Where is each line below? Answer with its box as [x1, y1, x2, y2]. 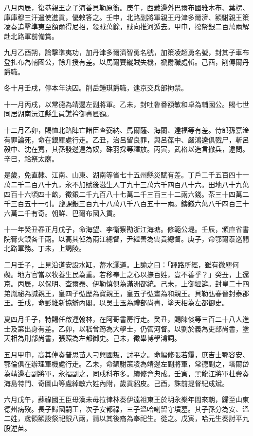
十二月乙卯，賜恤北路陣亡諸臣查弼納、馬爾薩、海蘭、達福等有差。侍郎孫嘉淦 [4, 124, 249, 135]
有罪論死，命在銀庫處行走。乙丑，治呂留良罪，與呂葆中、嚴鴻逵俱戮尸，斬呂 [4, 134, 249, 144]
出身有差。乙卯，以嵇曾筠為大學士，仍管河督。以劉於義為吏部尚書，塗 [24, 323, 249, 333]
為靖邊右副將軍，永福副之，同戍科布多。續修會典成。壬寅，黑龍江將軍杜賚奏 [4, 368, 249, 378]
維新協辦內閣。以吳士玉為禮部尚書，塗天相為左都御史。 [51, 297, 229, 308]
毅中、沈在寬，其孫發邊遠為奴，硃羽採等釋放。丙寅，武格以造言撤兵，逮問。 [4, 144, 249, 154]
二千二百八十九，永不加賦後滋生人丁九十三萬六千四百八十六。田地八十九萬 [10, 179, 249, 189]
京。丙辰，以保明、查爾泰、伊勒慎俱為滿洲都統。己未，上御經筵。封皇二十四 [4, 279, 249, 289]
